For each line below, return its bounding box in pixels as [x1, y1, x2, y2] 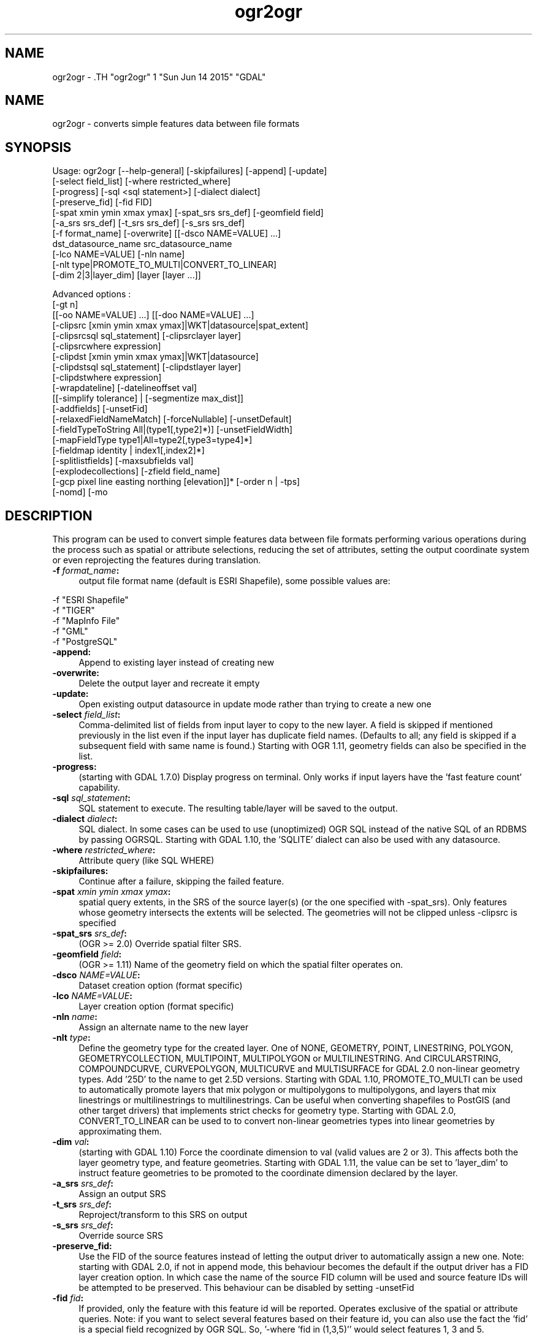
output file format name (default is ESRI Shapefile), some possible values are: [78, 576, 390, 587]
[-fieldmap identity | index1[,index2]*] [52, 445, 205, 456]
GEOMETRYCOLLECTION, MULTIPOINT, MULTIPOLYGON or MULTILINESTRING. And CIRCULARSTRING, [78, 1053, 501, 1064]
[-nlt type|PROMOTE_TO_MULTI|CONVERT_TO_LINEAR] [52, 259, 277, 270]
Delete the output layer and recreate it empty [78, 678, 260, 689]
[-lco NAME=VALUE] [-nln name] [52, 249, 185, 260]
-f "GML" [52, 626, 88, 637]
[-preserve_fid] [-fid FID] [52, 197, 152, 208]
